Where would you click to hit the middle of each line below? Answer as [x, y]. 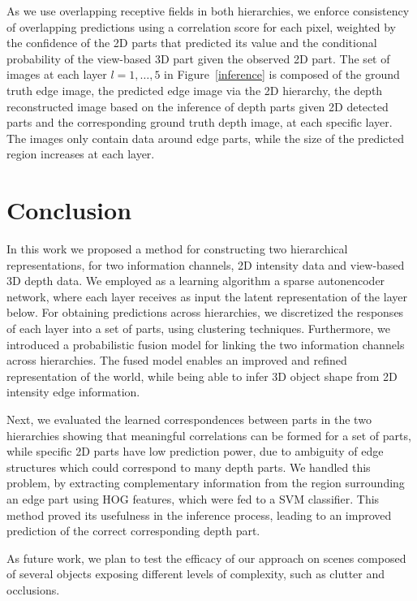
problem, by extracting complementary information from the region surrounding [206, 483]
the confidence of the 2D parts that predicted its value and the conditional [192, 43]
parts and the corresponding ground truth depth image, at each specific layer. [200, 122]
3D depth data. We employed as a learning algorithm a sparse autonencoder [196, 281]
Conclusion [69, 210]
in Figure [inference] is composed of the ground [282, 74]
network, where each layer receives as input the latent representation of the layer [207, 296]
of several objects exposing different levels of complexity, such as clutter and [196, 574]
